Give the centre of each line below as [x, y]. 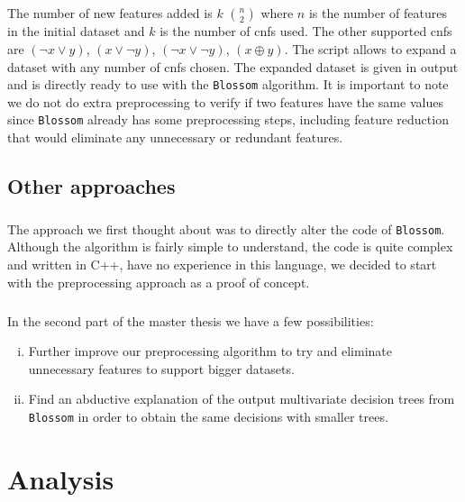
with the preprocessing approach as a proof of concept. [159, 282]
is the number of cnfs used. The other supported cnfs [306, 31]
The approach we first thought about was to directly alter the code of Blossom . [226, 228]
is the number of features [378, 13]
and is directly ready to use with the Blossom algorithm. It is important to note [228, 84]
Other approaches [91, 186]
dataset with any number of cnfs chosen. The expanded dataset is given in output [233, 66]
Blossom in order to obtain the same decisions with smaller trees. [208, 416]
